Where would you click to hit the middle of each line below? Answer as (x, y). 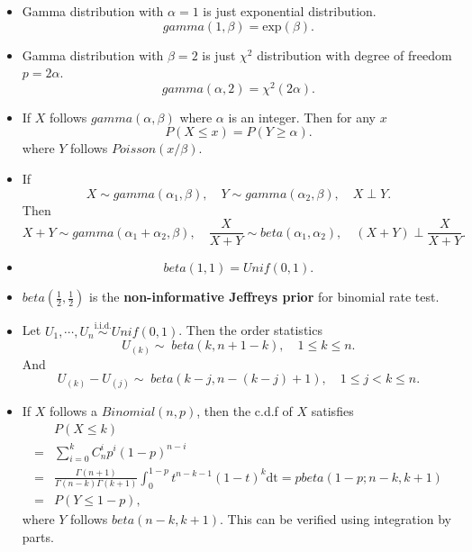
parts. (38, 536)
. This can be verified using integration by (336, 519)
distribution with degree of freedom (354, 54)
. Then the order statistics (250, 330)
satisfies (332, 411)
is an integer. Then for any (302, 117)
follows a (74, 411)
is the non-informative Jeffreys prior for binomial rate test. (264, 297)
